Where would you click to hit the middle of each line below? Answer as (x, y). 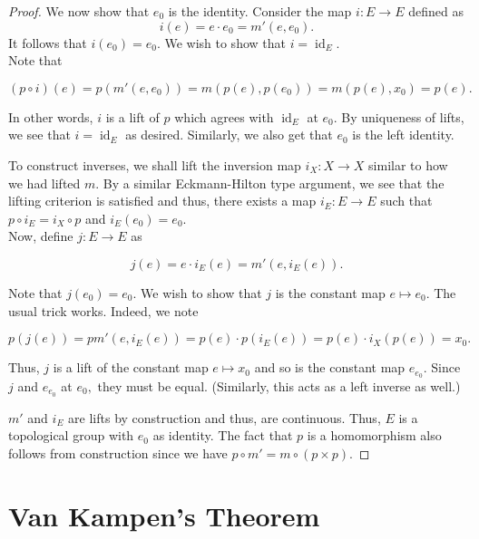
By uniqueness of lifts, (403, 116)
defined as (436, 11)
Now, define (41, 236)
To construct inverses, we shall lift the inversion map (155, 164)
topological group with (71, 435)
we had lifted (44, 183)
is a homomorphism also (374, 435)
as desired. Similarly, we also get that (229, 135)
